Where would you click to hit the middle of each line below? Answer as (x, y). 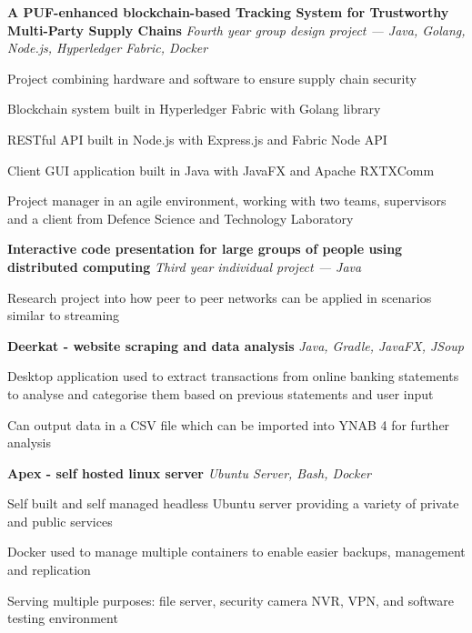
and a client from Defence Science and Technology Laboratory (181, 218)
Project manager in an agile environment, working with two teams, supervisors (227, 201)
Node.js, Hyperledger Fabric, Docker (108, 48)
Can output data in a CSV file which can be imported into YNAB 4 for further (229, 424)
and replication (49, 570)
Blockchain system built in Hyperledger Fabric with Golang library (194, 109)
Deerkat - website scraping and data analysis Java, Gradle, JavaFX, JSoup (236, 345)
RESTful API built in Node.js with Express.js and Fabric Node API (197, 139)
